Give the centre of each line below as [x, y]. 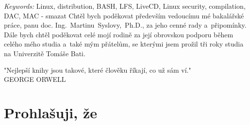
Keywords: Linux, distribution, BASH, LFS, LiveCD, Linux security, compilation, [125, 6]
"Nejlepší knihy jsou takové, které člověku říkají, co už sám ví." [98, 70]
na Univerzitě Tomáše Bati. [45, 53]
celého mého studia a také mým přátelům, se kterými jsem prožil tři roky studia [124, 44]
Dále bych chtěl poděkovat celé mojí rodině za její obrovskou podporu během [119, 34]
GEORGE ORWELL [35, 79]
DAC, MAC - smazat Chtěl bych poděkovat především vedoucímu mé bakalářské [124, 15]
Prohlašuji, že [50, 112]
